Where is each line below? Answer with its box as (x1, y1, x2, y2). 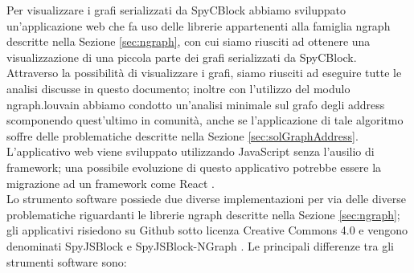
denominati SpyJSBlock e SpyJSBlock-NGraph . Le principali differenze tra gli (6, 237, 394, 254)
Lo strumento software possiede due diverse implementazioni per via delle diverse (6, 190, 407, 207)
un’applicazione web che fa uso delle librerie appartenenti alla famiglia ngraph (6, 17, 391, 34)
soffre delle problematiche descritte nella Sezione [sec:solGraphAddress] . (6, 127, 359, 144)
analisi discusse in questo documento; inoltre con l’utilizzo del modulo (6, 79, 350, 96)
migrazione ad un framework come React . (6, 174, 215, 191)
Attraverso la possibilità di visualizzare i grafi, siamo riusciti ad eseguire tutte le (6, 64, 402, 81)
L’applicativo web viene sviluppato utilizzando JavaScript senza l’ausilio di (6, 143, 375, 160)
